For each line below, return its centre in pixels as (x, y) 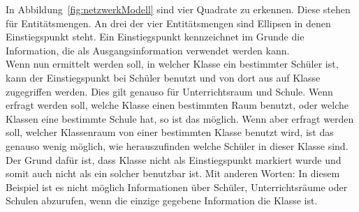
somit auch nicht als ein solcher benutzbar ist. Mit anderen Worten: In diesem (173, 173)
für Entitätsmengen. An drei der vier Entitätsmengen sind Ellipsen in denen (168, 23)
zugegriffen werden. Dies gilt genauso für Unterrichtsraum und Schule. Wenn (169, 91)
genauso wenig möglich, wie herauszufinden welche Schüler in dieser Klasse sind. (177, 145)
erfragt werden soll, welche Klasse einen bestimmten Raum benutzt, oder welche (177, 105)
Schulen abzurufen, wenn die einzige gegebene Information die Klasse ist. (162, 200)
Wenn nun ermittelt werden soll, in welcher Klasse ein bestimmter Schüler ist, (172, 64)
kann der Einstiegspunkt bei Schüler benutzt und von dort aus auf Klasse (163, 77)
